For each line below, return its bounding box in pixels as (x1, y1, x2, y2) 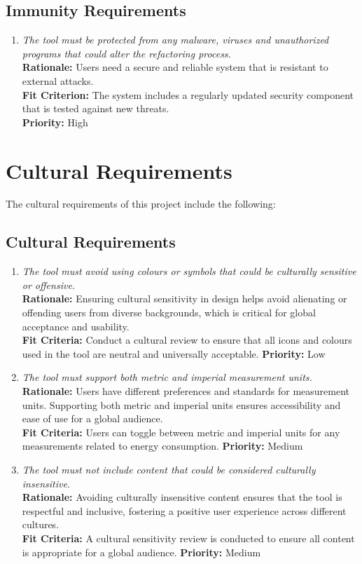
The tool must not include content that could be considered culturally (22, 462, 316, 476)
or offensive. (22, 277, 76, 292)
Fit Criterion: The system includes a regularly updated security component (22, 87, 354, 102)
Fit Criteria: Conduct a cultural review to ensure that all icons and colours (22, 333, 352, 347)
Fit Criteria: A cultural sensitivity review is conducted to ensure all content (22, 530, 355, 545)
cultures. (22, 517, 60, 532)
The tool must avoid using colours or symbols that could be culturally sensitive (22, 264, 356, 278)
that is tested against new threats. (22, 101, 169, 116)
